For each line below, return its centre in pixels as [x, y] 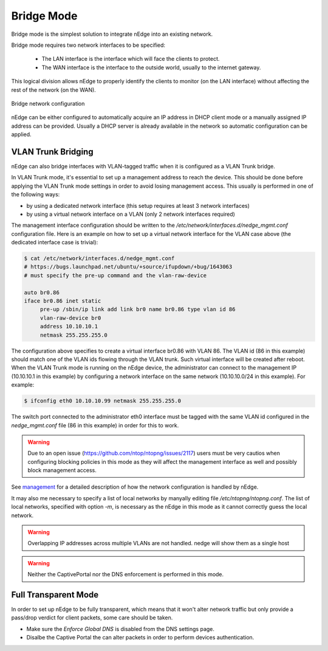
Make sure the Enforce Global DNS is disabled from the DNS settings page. [121, 629]
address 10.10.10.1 [69, 326]
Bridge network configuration [48, 103]
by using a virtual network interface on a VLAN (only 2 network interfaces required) [131, 214]
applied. [21, 134]
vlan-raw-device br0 [70, 318]
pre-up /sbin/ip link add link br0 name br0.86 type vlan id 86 [138, 309]
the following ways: [36, 195]
